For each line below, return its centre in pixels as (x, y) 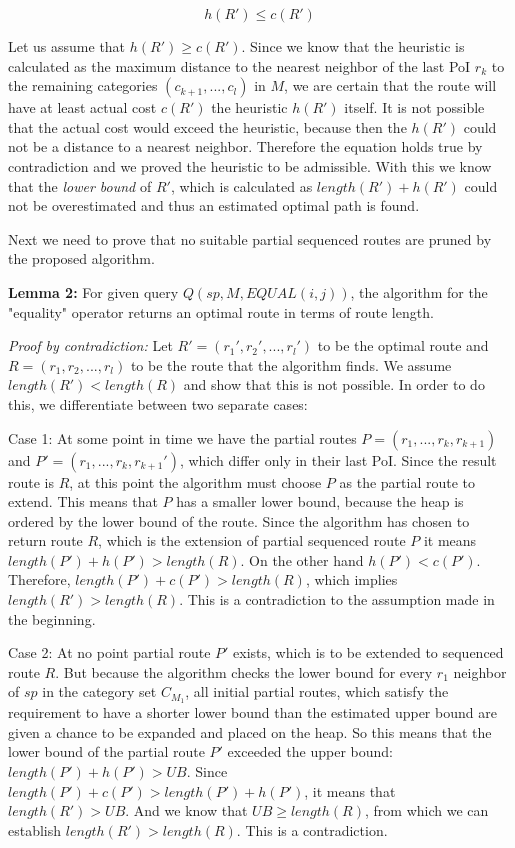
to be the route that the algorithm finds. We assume (291, 364)
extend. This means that (83, 501)
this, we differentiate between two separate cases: (158, 403)
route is (31, 481)
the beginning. (52, 618)
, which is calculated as (241, 185)
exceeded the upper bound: (310, 751)
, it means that (350, 790)
